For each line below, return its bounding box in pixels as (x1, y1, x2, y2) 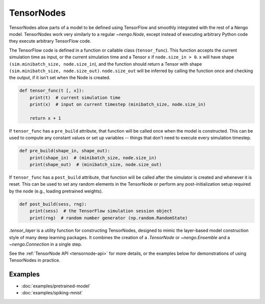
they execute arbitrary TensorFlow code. (9, 38, 92, 44)
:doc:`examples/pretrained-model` (21, 283, 91, 289)
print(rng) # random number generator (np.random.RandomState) (29, 215, 188, 221)
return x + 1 (29, 115, 61, 121)
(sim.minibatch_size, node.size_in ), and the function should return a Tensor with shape (9, 61, 202, 67)
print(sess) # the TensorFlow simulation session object (29, 208, 172, 214)
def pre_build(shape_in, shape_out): (19, 148, 110, 154)
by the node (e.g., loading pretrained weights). (9, 188, 103, 194)
